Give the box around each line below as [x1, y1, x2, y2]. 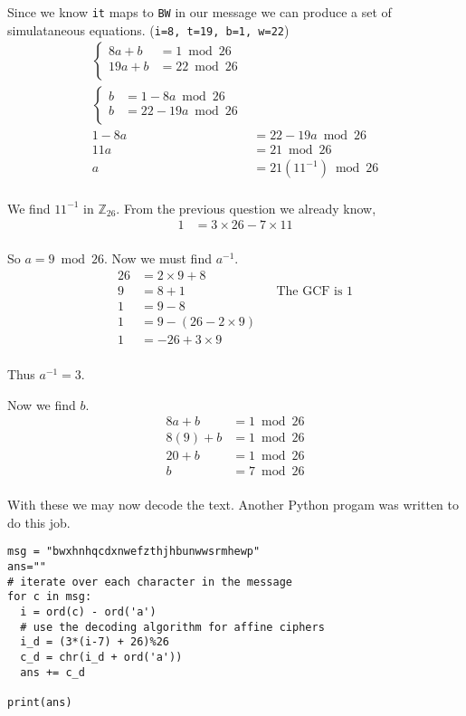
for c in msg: [7, 590, 92, 604]
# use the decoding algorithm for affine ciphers [20, 620, 325, 634]
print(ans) [7, 696, 72, 710]
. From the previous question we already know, [116, 198, 376, 217]
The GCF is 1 [276, 284, 354, 298]
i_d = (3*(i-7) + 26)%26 [20, 635, 169, 649]
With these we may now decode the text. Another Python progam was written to [7, 495, 459, 514]
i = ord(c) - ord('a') [20, 606, 157, 619]
